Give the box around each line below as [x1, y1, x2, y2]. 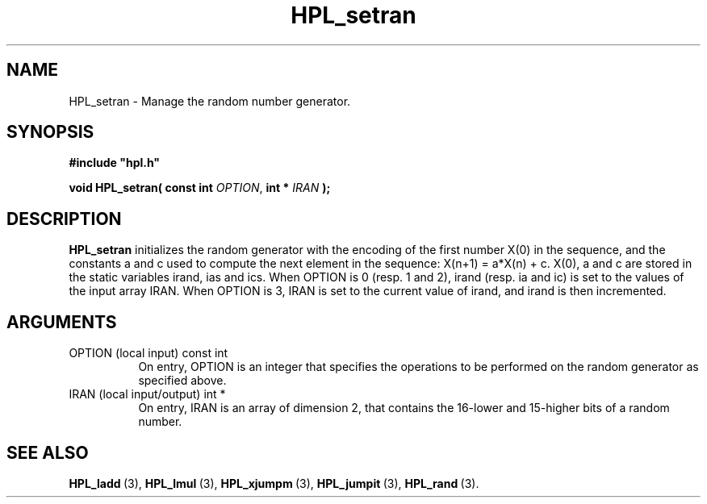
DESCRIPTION [6, 208, 122, 229]
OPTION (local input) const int [69, 346, 228, 360]
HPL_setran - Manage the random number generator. [69, 94, 351, 108]
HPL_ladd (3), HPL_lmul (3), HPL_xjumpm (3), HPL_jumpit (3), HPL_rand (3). [69, 476, 479, 490]
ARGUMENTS [6, 311, 117, 332]
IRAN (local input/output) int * [69, 387, 226, 402]
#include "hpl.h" [69, 156, 161, 170]
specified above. [138, 373, 227, 388]
